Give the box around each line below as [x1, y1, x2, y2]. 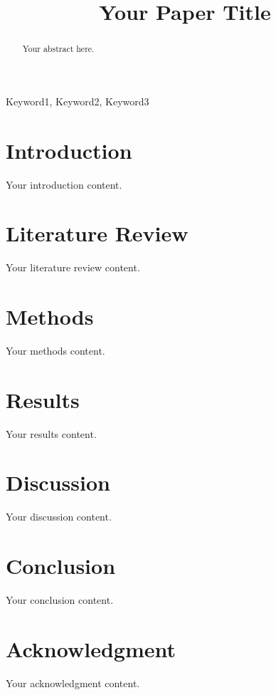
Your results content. [6, 426, 97, 441]
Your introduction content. [6, 177, 122, 192]
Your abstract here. [22, 43, 95, 55]
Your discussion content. [6, 509, 112, 524]
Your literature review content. [6, 260, 140, 275]
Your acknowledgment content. [6, 675, 140, 690]
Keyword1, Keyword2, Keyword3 [6, 93, 149, 108]
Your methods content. [6, 343, 105, 357]
